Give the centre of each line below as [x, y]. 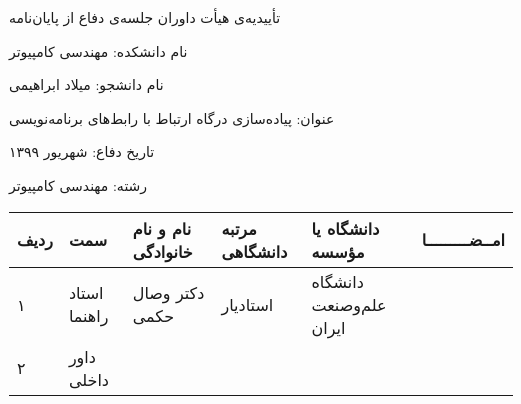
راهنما [88, 316]
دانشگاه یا [345, 228]
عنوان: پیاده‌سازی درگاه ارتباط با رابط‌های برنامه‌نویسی [172, 117]
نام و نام [162, 228]
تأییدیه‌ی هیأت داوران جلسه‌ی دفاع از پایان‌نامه [145, 17]
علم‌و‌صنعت [349, 304]
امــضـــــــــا [463, 240]
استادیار [247, 304]
